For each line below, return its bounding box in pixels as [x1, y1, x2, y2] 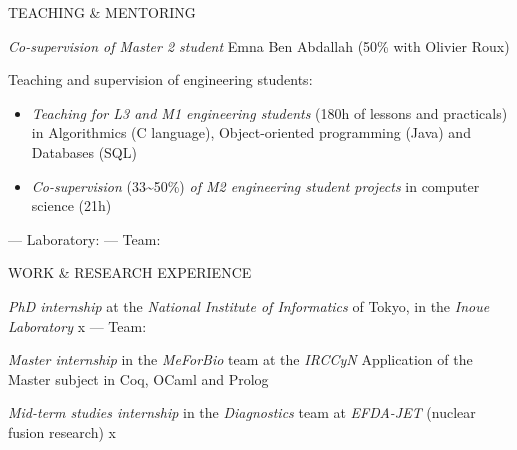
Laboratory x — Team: [8, 315, 147, 336]
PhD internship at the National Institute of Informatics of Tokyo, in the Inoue [8, 295, 490, 316]
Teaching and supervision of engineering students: [8, 69, 313, 90]
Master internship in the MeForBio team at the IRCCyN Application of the [8, 349, 473, 370]
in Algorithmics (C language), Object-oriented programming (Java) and [31, 122, 471, 143]
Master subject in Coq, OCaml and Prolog [8, 368, 269, 389]
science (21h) [31, 195, 112, 216]
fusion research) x [8, 421, 116, 442]
